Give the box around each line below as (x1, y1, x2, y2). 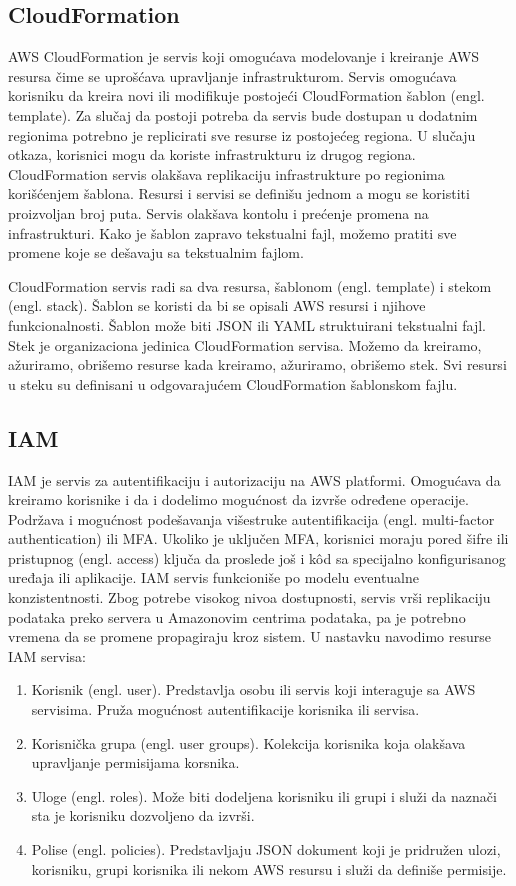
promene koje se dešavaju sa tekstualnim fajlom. (8, 242, 304, 263)
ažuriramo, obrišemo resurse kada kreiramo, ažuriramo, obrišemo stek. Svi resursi (8, 354, 507, 375)
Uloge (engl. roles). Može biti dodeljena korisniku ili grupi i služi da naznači (31, 785, 497, 806)
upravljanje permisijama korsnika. (31, 752, 240, 773)
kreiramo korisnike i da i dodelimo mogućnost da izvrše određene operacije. (8, 489, 469, 510)
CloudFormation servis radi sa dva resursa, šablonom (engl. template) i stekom (8, 275, 492, 296)
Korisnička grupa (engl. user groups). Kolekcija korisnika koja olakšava (31, 732, 466, 753)
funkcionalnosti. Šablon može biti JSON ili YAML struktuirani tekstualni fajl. (8, 314, 486, 335)
